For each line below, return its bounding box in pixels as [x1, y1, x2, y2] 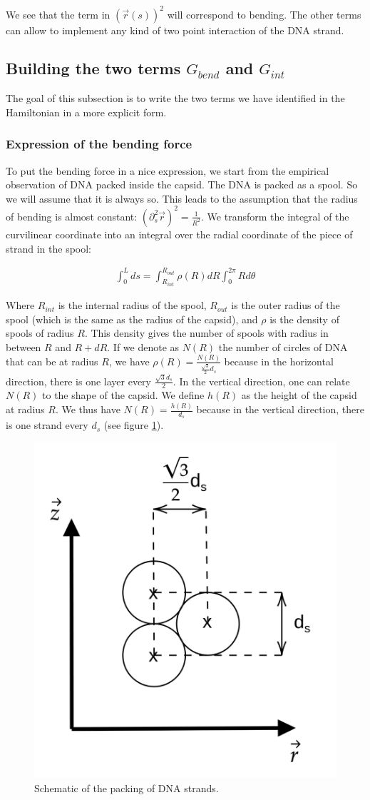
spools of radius [6, 325, 74, 340]
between [6, 339, 41, 354]
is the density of [269, 311, 339, 326]
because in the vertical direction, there [196, 402, 364, 417]
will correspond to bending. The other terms [167, 6, 361, 21]
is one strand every [6, 417, 88, 432]
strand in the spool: [6, 240, 91, 255]
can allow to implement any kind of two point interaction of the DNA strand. [6, 22, 344, 37]
